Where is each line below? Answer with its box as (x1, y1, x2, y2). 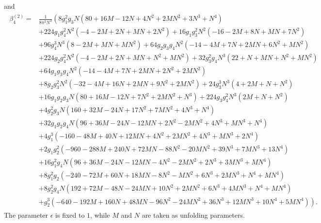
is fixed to (55, 209, 85, 220)
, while (90, 209, 110, 220)
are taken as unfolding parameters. (142, 209, 245, 220)
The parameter (4, 209, 48, 220)
